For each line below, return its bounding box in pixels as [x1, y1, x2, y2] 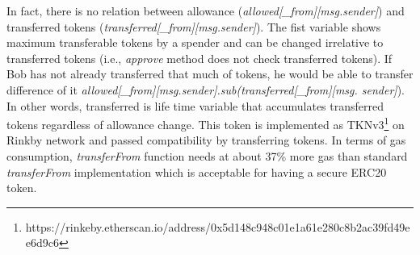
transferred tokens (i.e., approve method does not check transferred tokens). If [6, 49, 393, 66]
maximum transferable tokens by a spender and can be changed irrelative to [6, 34, 384, 51]
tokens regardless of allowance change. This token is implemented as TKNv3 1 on [6, 114, 405, 132]
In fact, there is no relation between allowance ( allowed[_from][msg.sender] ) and [6, 2, 405, 19]
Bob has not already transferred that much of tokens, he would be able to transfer [6, 65, 414, 82]
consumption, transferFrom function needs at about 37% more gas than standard [6, 148, 408, 164]
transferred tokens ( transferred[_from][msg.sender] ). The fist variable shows [6, 18, 381, 35]
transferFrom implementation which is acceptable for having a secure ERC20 [6, 163, 387, 180]
